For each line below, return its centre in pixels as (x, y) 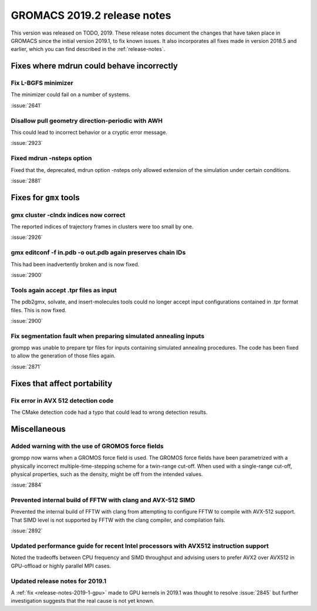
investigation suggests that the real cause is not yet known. (83, 601)
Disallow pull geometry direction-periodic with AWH (87, 120)
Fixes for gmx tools (45, 198)
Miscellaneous (38, 429)
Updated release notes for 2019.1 (59, 581)
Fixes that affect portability (62, 384)
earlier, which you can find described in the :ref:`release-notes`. (88, 49)
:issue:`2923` (27, 143)
